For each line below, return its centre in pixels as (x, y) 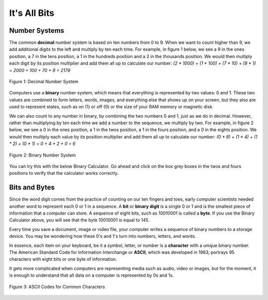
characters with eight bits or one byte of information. (63, 259)
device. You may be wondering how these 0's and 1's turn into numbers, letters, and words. (102, 236)
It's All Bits (32, 13)
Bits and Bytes (32, 187)
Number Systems (37, 31)
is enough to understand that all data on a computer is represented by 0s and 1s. (91, 275)
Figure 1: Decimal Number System (44, 81)
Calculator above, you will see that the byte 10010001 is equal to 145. (79, 220)
